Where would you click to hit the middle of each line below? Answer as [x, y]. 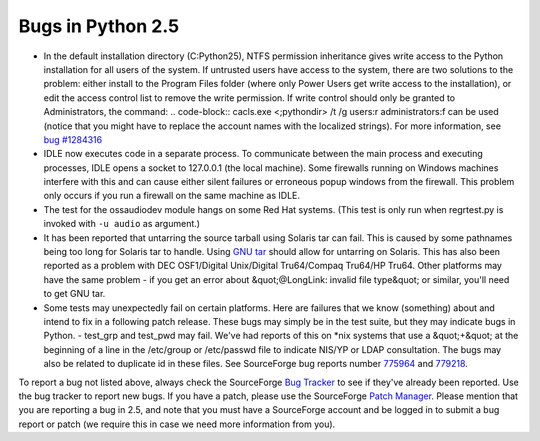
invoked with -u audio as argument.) [121, 224]
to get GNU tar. [74, 294]
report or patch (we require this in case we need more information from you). [177, 424]
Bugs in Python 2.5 [99, 26]
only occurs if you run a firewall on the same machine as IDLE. [171, 196]
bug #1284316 [73, 139]
